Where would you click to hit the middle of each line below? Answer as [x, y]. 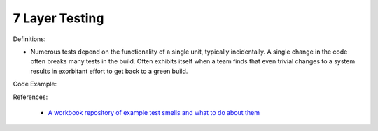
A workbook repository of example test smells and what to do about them [154, 112]
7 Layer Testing [58, 18]
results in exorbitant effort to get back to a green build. [109, 71]
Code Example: [35, 84]
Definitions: [29, 39]
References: [30, 97]
